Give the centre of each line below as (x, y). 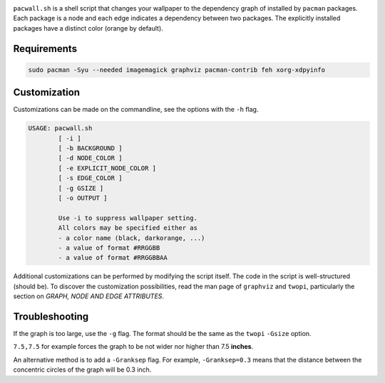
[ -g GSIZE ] (81, 188)
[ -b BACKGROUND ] (90, 148)
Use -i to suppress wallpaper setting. (128, 218)
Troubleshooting (51, 316)
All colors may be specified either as (128, 228)
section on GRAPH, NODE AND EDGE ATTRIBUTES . (88, 296)
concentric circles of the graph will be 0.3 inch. (82, 369)
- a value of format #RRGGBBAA (113, 258)
